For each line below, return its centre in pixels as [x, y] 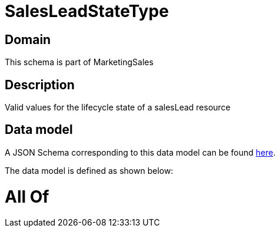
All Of [27, 196]
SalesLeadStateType [87, 11]
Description [40, 85]
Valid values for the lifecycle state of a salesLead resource [118, 107]
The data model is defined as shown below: [89, 170]
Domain [28, 39]
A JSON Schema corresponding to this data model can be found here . [140, 152]
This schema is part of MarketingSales [79, 62]
